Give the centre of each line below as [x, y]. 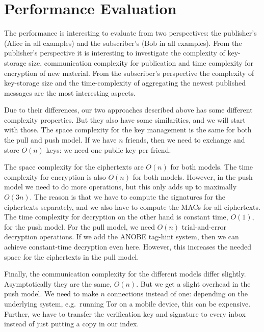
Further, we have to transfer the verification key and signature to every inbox [125, 313]
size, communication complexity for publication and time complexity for [141, 62]
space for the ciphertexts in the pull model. [72, 256]
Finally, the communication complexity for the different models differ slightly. [125, 274]
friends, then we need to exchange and [185, 140]
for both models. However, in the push [193, 176]
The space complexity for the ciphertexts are [74, 167]
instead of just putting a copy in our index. [72, 324]
